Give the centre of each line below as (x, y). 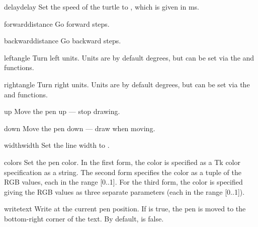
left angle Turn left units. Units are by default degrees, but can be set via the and (129, 57)
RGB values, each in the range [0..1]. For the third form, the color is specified (123, 182)
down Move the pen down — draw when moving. (80, 128)
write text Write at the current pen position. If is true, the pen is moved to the (125, 209)
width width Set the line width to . (57, 145)
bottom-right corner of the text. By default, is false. (84, 218)
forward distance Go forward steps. (57, 23)
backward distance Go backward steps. (63, 41)
